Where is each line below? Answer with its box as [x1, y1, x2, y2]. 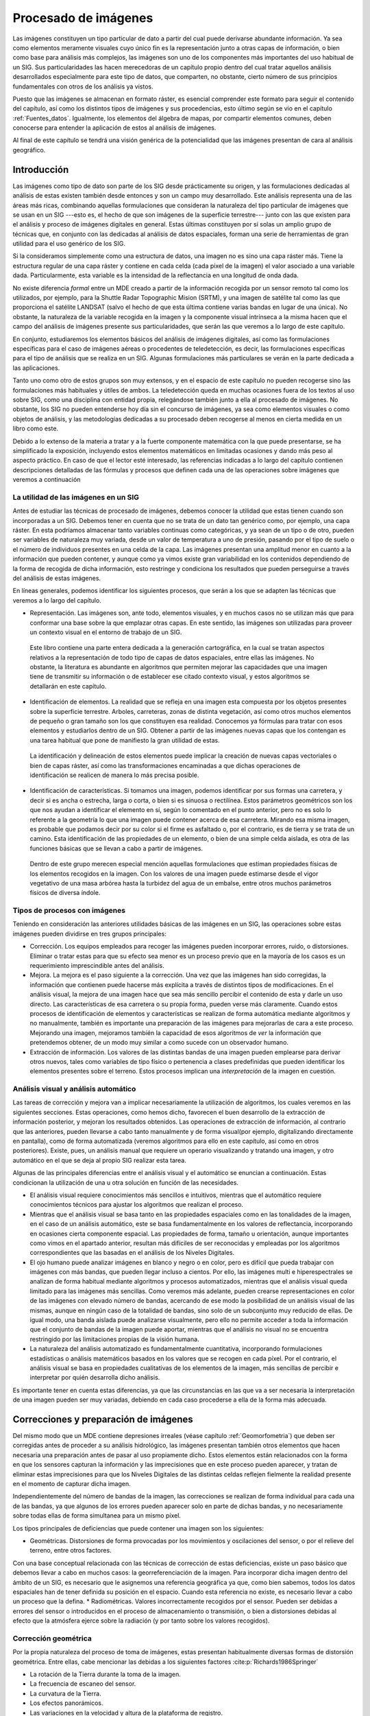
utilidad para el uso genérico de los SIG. [12, 240, 126, 248]
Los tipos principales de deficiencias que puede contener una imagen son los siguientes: [12, 1524, 264, 1532]
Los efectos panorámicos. [29, 1699, 103, 1707]
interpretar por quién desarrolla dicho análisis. [29, 1373, 160, 1382]
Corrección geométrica [12, 1634, 92, 1643]
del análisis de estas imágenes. [12, 574, 101, 582]
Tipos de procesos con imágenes [12, 906, 126, 916]
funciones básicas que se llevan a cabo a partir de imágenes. [29, 844, 203, 853]
